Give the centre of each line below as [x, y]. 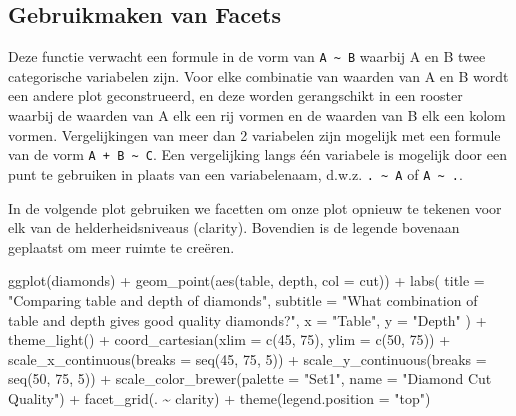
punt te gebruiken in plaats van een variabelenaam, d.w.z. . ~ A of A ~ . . [235, 173]
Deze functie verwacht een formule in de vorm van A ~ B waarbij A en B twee [247, 56]
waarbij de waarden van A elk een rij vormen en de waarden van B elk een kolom [257, 115]
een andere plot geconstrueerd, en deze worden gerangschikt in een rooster [235, 95]
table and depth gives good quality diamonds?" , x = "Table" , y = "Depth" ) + [247, 319]
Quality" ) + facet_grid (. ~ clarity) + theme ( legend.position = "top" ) [219, 397]
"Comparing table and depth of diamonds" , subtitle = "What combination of [243, 299]
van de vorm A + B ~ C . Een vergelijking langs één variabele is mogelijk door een [257, 154]
